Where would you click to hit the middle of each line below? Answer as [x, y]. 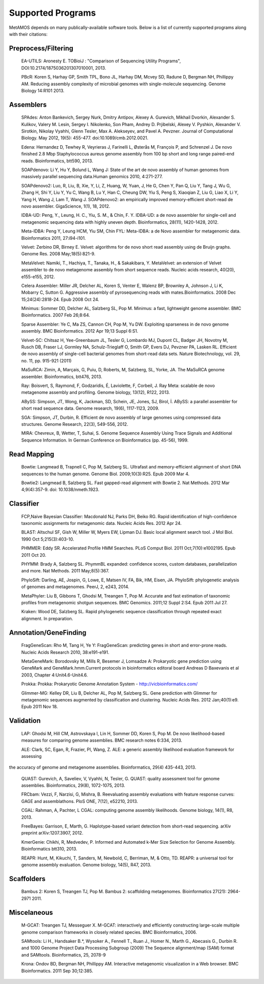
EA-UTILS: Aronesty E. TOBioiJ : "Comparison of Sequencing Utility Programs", [101, 61]
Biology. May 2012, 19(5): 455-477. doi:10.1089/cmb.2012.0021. [85, 138]
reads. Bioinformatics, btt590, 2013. [57, 161]
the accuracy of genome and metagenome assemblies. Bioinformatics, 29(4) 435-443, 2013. [103, 767]
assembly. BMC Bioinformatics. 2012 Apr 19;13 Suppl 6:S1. [80, 331]
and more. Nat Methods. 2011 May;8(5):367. [65, 571]
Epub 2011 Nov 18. [40, 707]
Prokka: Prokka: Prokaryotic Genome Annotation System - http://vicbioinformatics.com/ [110, 684]
